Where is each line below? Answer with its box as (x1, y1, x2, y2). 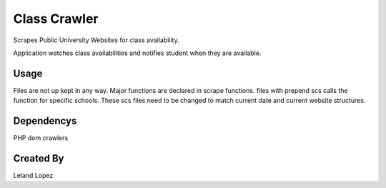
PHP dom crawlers (13, 134, 69, 142)
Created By (13, 152, 64, 164)
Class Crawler (13, 11, 99, 26)
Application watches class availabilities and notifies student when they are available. (13, 49, 262, 57)
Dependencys (13, 115, 77, 127)
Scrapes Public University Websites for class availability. (13, 36, 179, 44)
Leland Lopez (13, 172, 54, 180)
